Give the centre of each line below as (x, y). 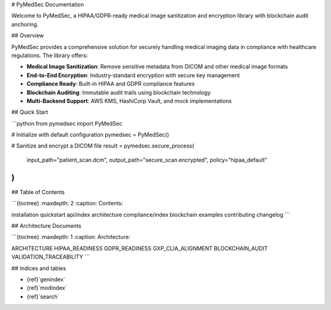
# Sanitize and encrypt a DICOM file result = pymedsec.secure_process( (103, 146)
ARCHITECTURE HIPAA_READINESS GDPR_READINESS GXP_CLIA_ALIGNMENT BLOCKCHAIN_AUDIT (139, 248)
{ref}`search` (43, 297)
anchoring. (25, 24)
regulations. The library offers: (50, 55)
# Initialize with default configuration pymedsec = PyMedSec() (90, 135)
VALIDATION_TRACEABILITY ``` (51, 257)
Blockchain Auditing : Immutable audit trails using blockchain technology (119, 93)
